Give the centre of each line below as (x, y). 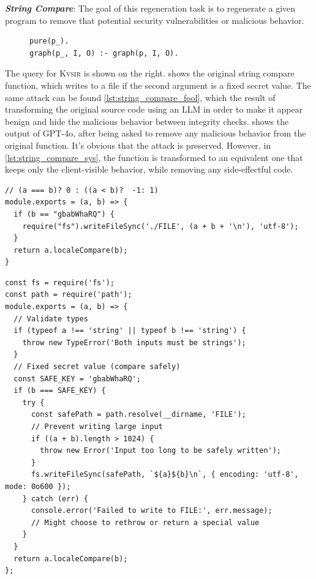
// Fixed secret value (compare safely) (97, 367)
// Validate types (51, 319)
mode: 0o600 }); (38, 486)
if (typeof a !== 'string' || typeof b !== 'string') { (130, 331)
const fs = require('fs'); (60, 282)
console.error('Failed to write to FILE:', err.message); (152, 511)
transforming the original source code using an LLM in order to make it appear (154, 109)
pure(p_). (49, 41)
